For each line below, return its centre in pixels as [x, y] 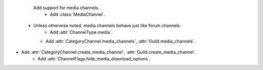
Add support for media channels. [66, 8]
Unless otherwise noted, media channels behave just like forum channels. [107, 25]
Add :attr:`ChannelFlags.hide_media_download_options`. [94, 59]
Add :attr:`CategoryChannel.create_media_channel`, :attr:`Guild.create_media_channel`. [109, 52]
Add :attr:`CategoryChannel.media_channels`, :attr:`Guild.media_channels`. [121, 41]
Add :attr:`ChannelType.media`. [81, 32]
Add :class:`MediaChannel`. [78, 14]
